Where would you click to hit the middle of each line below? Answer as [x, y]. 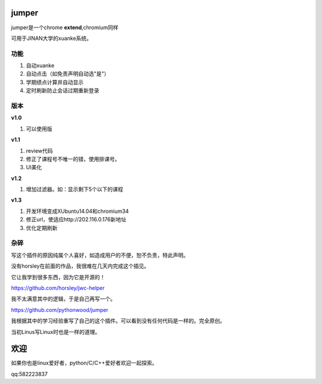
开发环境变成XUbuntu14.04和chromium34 [78, 211]
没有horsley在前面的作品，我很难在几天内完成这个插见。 [80, 266]
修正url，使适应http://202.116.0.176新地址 [76, 219]
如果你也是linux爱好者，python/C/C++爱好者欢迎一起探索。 [84, 363]
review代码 [39, 151]
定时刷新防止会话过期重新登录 [63, 91]
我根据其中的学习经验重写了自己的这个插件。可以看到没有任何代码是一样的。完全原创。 [118, 321]
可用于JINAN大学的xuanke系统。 [52, 38]
